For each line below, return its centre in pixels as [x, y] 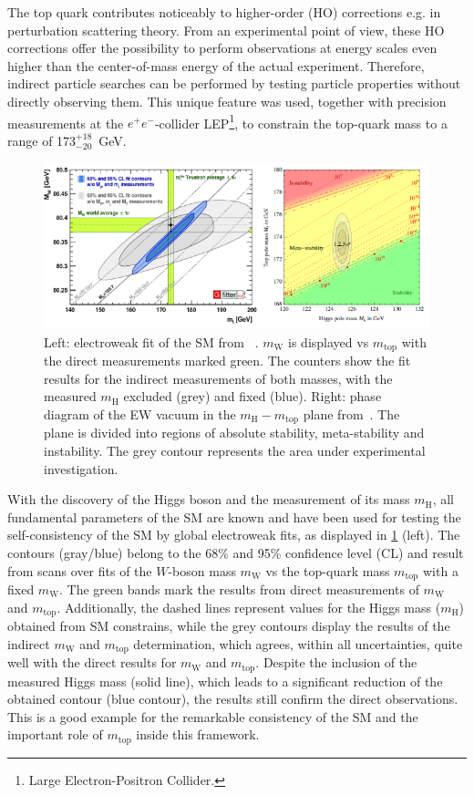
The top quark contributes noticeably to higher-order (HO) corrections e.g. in [224, 12]
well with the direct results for [92, 662]
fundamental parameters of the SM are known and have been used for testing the [234, 516]
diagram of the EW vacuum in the [140, 413]
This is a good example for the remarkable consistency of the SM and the [213, 716]
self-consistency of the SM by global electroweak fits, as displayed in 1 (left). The [234, 535]
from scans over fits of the [80, 570]
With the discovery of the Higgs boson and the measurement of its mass [209, 499]
